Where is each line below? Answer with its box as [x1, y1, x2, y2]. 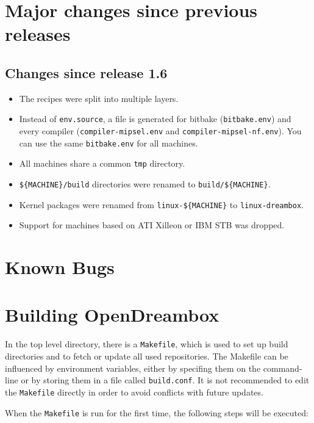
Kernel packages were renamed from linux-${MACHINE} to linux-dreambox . [19, 198, 304, 211]
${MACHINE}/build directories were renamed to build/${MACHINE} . [19, 177, 271, 190]
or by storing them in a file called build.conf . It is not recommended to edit [21, 374, 310, 386]
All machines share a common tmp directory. [19, 157, 185, 170]
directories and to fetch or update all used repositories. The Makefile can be [5, 350, 288, 363]
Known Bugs [5, 255, 115, 280]
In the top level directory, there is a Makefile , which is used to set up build [5, 338, 288, 350]
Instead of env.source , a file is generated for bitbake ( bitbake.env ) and [19, 112, 291, 125]
